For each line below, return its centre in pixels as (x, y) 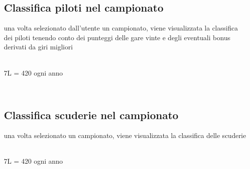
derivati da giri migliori (39, 47)
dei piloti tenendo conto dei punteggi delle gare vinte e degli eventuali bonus (117, 37)
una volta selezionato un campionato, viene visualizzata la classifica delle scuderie (125, 135)
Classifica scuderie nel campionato (91, 115)
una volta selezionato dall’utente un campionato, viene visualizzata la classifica (121, 28)
